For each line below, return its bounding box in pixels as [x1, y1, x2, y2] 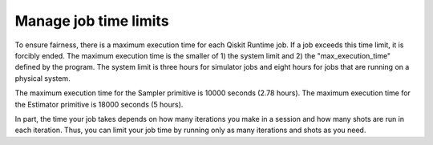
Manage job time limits [14, 12, 169, 30]
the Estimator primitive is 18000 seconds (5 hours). [14, 99, 184, 109]
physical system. [14, 73, 71, 83]
